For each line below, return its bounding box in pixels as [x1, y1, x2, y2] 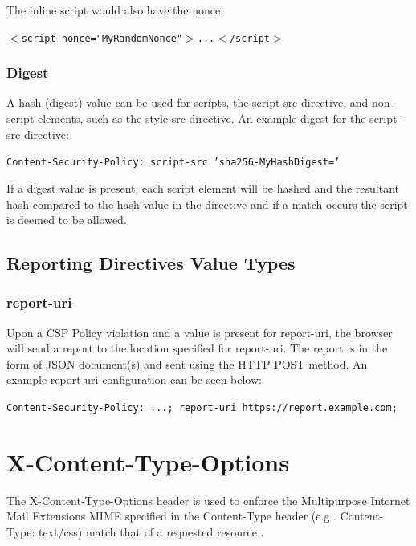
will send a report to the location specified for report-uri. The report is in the [6, 340, 388, 357]
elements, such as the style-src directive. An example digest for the [38, 110, 366, 127]
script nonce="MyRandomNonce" [21, 32, 183, 44]
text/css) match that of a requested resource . [39, 524, 264, 540]
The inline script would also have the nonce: [6, 2, 224, 18]
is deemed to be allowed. [6, 211, 127, 228]
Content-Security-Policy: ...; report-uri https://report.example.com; [6, 402, 398, 414]
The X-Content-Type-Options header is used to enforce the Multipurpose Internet [6, 491, 410, 508]
